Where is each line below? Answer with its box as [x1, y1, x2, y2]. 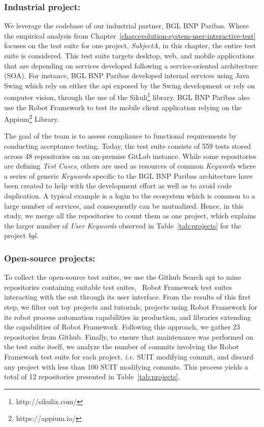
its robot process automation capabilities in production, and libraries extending [4, 311, 251, 322]
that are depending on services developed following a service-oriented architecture [4, 60, 258, 71]
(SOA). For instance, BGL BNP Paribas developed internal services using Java [4, 70, 250, 81]
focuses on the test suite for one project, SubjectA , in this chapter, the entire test [4, 40, 256, 51]
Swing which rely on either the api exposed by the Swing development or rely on [4, 80, 255, 90]
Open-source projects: [4, 251, 95, 264]
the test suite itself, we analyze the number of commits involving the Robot [4, 341, 239, 352]
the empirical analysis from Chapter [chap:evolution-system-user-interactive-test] [4, 30, 256, 41]
